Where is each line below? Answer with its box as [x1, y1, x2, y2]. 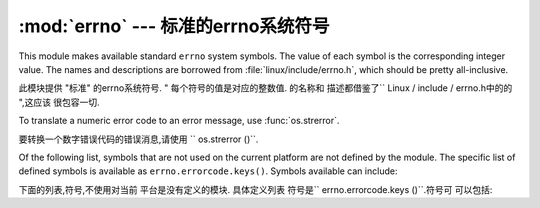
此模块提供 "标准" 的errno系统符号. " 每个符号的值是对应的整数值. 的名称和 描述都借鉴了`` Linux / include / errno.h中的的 [18, 82, 513, 94]
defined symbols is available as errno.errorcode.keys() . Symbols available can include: [18, 165, 398, 177]
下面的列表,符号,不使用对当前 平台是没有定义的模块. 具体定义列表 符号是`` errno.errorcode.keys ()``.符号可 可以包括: [18, 183, 493, 195]
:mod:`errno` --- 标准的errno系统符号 [18, 15, 330, 37]
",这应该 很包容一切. [18, 96, 100, 108]
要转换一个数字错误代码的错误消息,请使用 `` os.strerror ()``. [18, 133, 259, 145]
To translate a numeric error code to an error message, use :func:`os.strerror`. [18, 115, 340, 127]
